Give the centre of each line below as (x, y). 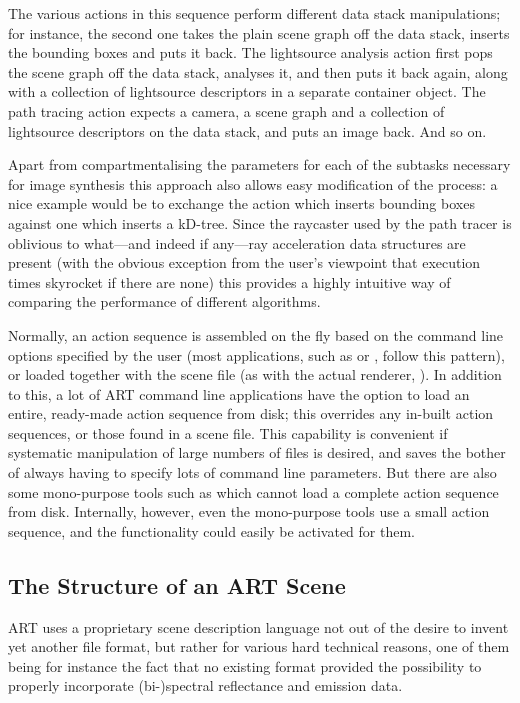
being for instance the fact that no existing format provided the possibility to (245, 665)
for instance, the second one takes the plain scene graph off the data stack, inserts (259, 32)
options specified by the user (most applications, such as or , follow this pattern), (256, 354)
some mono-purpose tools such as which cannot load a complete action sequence (253, 491)
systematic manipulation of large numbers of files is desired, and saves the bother (257, 452)
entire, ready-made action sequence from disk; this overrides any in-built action (251, 413)
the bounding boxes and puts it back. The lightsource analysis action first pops (250, 52)
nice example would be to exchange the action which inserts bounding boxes (241, 203)
